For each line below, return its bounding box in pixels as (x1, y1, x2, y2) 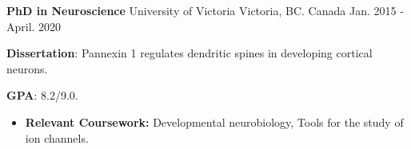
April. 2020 (6, 18, 62, 34)
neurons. (6, 60, 48, 76)
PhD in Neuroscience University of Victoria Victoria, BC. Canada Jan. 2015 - (6, 2, 404, 18)
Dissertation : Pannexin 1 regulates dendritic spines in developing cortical (6, 45, 373, 61)
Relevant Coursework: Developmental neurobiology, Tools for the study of (25, 113, 404, 130)
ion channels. (25, 129, 89, 146)
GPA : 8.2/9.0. (6, 87, 78, 104)
